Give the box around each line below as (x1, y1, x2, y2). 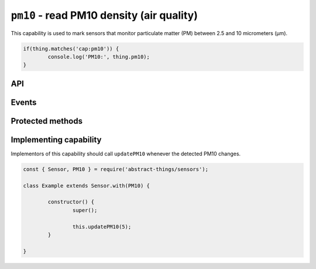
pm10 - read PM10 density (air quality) (11, 9, 198, 22)
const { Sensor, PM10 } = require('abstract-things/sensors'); (23, 166, 209, 172)
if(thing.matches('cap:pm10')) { (23, 45, 119, 52)
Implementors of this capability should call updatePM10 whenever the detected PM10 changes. (11, 150, 241, 157)
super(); (72, 207, 98, 213)
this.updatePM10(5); (72, 223, 132, 230)
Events (11, 97, 37, 107)
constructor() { (47, 199, 95, 205)
